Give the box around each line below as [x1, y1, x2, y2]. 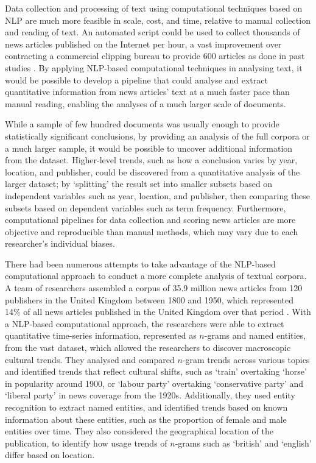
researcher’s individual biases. [5, 237, 115, 250]
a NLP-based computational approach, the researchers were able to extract [5, 317, 284, 330]
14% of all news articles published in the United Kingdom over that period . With [5, 305, 311, 318]
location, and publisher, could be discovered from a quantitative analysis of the [5, 165, 300, 178]
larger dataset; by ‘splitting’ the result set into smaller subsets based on [5, 177, 273, 190]
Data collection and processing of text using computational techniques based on [5, 2, 303, 14]
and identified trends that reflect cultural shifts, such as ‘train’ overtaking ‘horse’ [5, 365, 307, 378]
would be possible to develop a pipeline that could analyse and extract [5, 73, 268, 86]
